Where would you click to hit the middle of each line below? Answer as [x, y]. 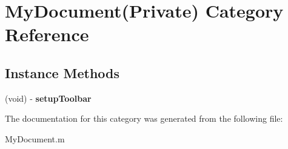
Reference [47, 34]
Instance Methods [62, 72]
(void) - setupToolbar [48, 98]
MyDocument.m [35, 138]
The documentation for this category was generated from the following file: [144, 118]
